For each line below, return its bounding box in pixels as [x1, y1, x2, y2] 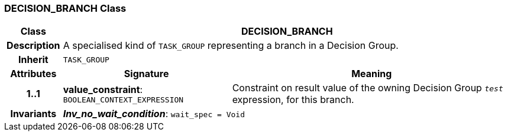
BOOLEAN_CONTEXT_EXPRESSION [63, 95, 184, 104]
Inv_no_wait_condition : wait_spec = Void [63, 108, 245, 120]
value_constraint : [63, 83, 143, 95]
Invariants [10, 108, 57, 120]
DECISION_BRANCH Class [4, 2, 127, 14]
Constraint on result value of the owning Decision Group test [232, 82, 503, 94]
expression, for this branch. [232, 94, 354, 106]
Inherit [18, 54, 48, 66]
